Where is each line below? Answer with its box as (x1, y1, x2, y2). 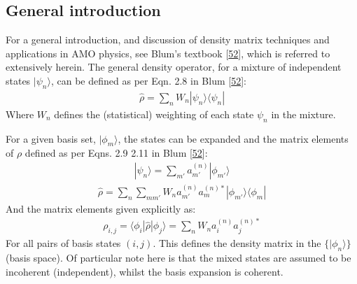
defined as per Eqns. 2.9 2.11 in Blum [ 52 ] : (24, 145, 208, 160)
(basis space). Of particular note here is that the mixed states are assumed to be (6, 250, 351, 264)
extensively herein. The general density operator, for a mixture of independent (6, 59, 342, 74)
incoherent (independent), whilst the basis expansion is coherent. (6, 264, 283, 278)
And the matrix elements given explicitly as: (6, 201, 196, 215)
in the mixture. (271, 106, 336, 121)
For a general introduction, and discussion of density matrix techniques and (6, 32, 330, 47)
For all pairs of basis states (6, 236, 121, 250)
